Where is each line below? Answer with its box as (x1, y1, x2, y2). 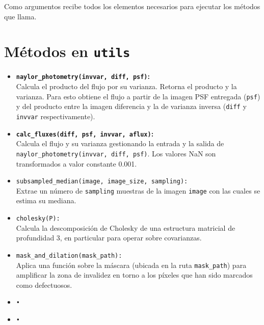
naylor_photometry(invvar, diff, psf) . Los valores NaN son (16, 148, 216, 158)
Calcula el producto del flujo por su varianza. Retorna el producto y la (16, 81, 237, 92)
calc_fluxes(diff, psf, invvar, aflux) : (16, 128, 154, 139)
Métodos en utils (4, 41, 130, 62)
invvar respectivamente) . (16, 111, 95, 121)
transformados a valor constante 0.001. (16, 158, 137, 169)
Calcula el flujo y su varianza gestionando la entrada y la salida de (16, 138, 224, 149)
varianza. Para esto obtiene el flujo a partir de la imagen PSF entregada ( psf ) (16, 91, 260, 101)
